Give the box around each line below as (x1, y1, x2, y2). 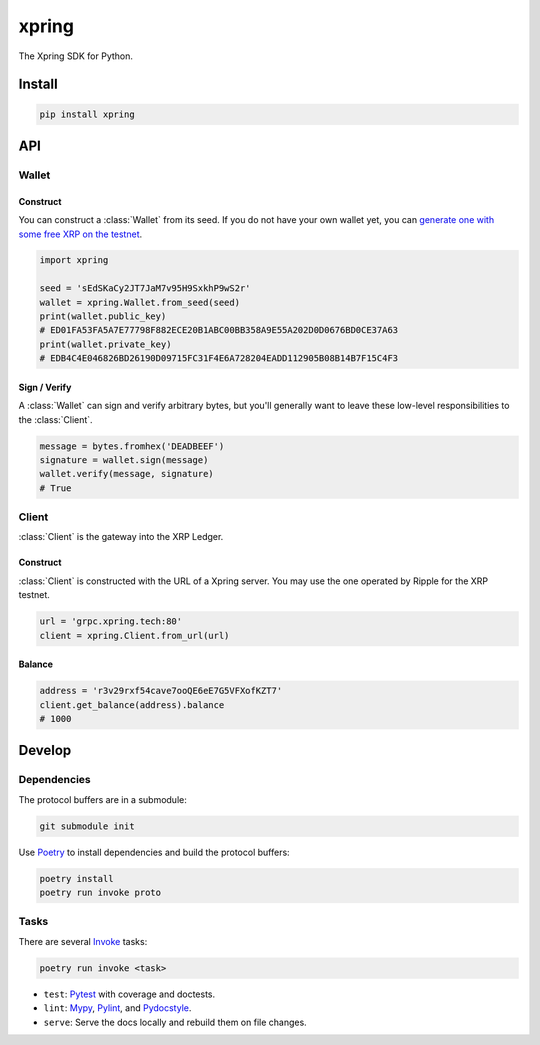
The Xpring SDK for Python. (18, 50, 134, 62)
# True (39, 482, 72, 494)
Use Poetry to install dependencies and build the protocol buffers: (18, 846, 290, 858)
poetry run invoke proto (39, 887, 162, 899)
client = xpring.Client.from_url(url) (39, 630, 230, 641)
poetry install (39, 873, 114, 884)
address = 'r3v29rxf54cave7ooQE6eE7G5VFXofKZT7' (39, 685, 283, 697)
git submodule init (39, 820, 135, 832)
